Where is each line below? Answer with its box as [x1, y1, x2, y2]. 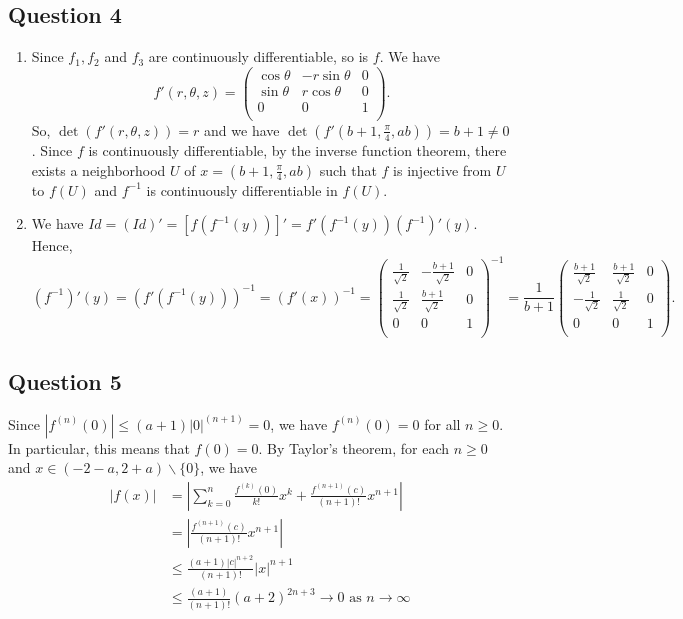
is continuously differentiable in [146, 179, 338, 200]
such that [319, 159, 377, 180]
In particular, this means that [8, 437, 190, 458]
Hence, [31, 235, 73, 256]
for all [424, 413, 461, 434]
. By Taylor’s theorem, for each [258, 437, 450, 458]
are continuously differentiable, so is [148, 46, 369, 67]
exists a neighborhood [31, 159, 166, 180]
